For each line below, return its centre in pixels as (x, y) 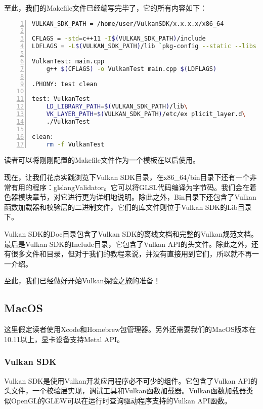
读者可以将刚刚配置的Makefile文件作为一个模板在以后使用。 (102, 160)
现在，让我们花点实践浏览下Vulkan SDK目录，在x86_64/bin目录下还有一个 (127, 177)
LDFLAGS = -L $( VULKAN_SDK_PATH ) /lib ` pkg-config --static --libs (144, 46)
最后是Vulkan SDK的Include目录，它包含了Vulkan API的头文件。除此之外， (128, 244)
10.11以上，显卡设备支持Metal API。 (64, 339)
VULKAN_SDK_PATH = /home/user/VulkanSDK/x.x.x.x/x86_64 (128, 24)
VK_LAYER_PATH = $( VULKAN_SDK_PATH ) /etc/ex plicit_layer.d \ (146, 114)
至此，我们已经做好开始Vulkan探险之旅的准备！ (82, 281)
